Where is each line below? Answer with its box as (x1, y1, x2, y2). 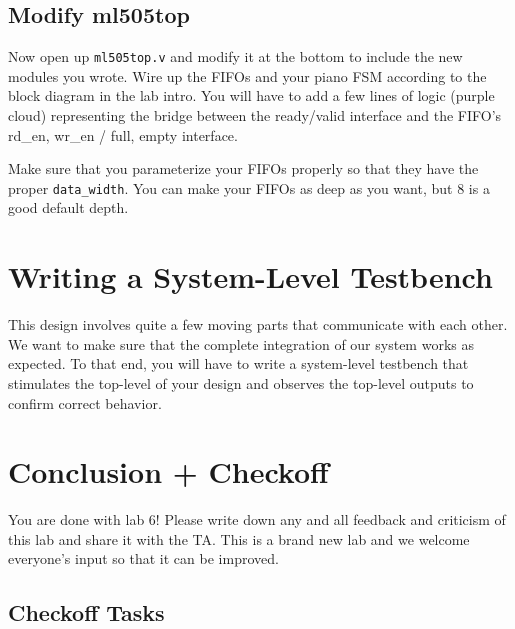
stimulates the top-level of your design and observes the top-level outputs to (8, 372, 474, 393)
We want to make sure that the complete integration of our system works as (8, 333, 474, 354)
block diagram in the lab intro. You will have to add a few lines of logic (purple (8, 85, 495, 106)
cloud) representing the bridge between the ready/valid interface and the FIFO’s (8, 105, 502, 126)
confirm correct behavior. (8, 392, 162, 413)
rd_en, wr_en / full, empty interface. (8, 124, 238, 145)
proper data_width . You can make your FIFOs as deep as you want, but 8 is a (8, 177, 490, 198)
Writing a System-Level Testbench (8, 256, 493, 297)
